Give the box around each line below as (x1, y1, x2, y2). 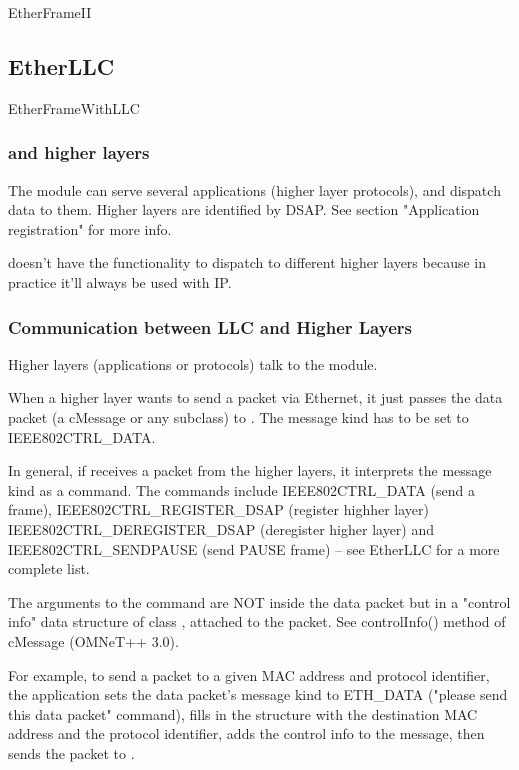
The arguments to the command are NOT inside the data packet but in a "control (8, 591, 511, 612)
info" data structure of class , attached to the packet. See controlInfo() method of (8, 611, 506, 632)
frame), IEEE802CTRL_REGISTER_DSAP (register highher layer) (8, 499, 429, 520)
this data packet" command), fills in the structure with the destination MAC (8, 703, 478, 724)
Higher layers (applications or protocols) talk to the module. (8, 353, 378, 374)
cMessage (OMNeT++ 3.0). (8, 630, 179, 651)
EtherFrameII (8, 2, 92, 22)
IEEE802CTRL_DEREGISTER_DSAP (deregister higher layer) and (8, 518, 435, 539)
